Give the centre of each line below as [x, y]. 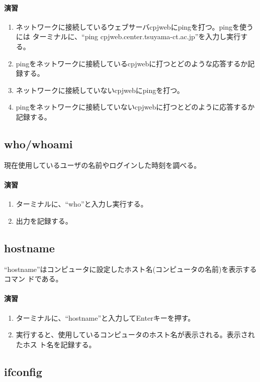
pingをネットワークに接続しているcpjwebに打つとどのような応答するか [132, 63]
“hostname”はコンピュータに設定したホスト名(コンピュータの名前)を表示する [131, 269]
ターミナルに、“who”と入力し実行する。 [82, 204]
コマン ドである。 [33, 279]
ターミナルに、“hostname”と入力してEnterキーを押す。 [105, 317]
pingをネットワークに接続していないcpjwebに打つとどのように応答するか [135, 107]
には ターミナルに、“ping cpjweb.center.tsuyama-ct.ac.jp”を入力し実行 [128, 36]
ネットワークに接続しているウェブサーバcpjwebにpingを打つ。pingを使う [135, 26]
